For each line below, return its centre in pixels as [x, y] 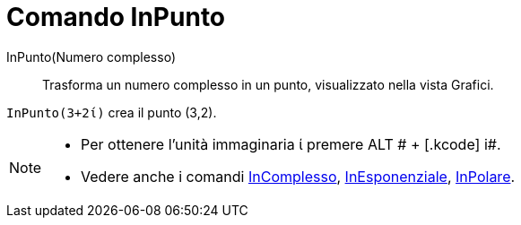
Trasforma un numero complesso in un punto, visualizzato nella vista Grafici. [268, 84]
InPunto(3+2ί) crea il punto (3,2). [112, 112]
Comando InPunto [116, 17]
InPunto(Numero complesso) [91, 56]
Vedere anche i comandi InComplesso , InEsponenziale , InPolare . [298, 176]
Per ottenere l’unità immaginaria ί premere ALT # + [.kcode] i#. [291, 144]
